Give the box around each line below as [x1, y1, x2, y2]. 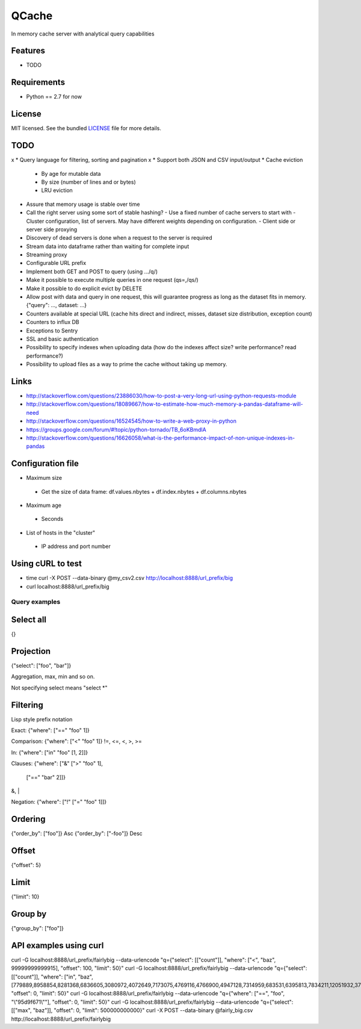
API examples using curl [11, 940, 104, 951]
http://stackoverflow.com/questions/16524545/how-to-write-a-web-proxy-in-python [26, 417, 237, 424]
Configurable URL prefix [26, 260, 87, 267]
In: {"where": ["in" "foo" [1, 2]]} [11, 748, 88, 756]
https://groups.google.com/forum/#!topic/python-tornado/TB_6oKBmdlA [26, 426, 207, 433]
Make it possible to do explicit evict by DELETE [26, 285, 143, 292]
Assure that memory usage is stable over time [26, 201, 140, 208]
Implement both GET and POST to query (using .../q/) [26, 268, 158, 275]
